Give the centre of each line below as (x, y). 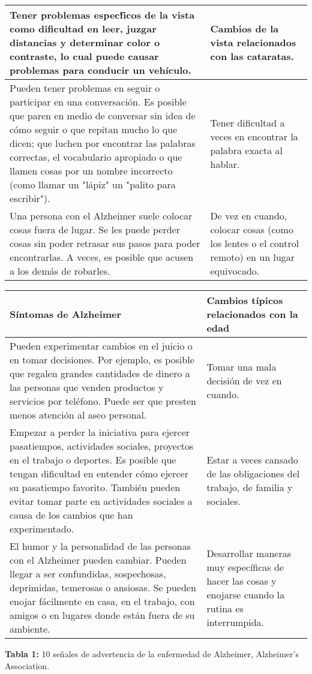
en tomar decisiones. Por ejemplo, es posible (102, 359)
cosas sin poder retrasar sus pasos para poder (105, 243)
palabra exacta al (246, 150)
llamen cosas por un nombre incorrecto (91, 171)
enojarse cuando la (246, 594)
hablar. (225, 164)
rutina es (225, 608)
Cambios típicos (245, 300)
